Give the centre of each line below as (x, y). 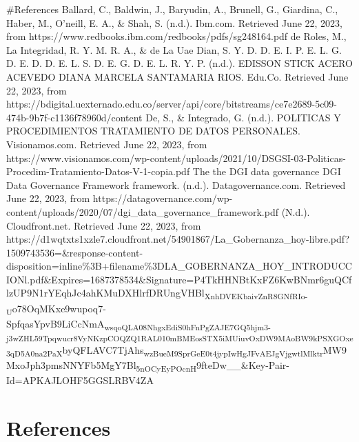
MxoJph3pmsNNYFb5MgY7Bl (71, 365)
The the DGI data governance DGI (267, 171)
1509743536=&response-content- (75, 252)
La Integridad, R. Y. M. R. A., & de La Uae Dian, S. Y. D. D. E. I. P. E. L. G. (174, 49)
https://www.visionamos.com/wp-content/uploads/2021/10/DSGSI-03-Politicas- (176, 158)
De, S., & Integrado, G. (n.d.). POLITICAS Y (243, 117)
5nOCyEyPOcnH (166, 369)
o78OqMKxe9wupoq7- (59, 308)
